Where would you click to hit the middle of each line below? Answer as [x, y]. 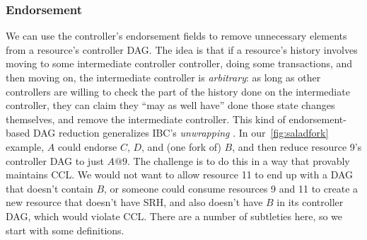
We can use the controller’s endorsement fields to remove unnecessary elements [176, 36]
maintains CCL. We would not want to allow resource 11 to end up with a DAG [180, 175]
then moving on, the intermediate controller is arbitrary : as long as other [163, 77]
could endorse [87, 146]
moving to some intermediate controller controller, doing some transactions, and [179, 63]
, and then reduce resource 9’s [297, 146]
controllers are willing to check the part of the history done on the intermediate [178, 91]
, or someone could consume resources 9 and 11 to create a [231, 188]
